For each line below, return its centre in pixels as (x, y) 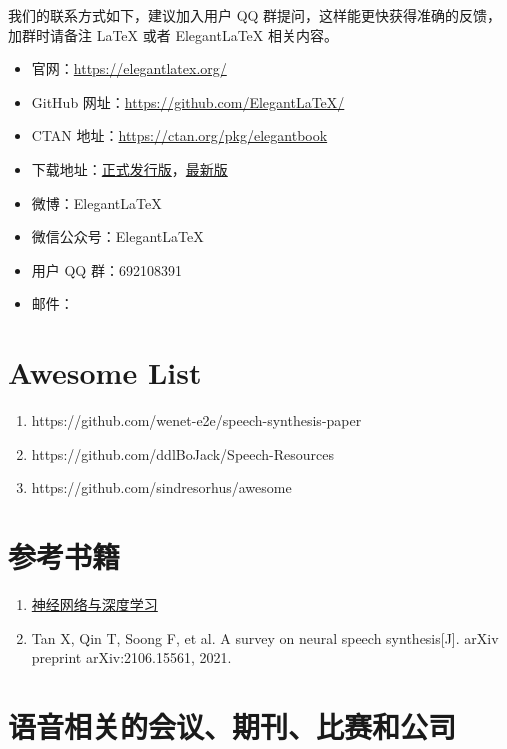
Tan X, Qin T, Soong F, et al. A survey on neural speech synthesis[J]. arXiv (265, 637)
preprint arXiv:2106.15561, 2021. (131, 657)
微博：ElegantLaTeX (96, 202)
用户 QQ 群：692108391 (106, 269)
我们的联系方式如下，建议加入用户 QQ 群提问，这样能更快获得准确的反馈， (255, 15)
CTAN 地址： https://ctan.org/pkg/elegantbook (179, 135)
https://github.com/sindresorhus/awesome (161, 487)
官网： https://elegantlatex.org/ (129, 68)
